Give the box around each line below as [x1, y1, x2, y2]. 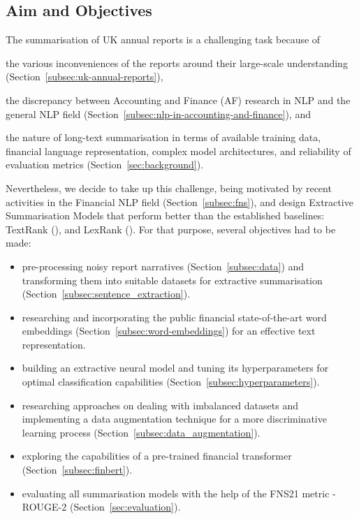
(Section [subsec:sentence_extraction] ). [22, 286, 191, 301]
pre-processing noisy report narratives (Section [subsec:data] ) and [22, 258, 305, 273]
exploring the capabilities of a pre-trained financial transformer [22, 448, 292, 463]
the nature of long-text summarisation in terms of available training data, [6, 130, 321, 145]
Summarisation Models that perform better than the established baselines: [6, 208, 325, 223]
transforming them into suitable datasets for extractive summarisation [22, 272, 323, 287]
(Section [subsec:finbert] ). [22, 462, 133, 477]
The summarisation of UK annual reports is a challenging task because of [6, 32, 321, 47]
